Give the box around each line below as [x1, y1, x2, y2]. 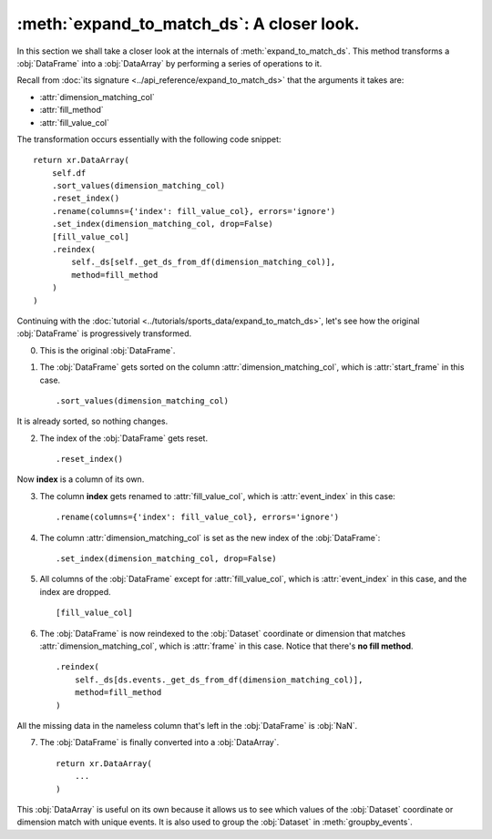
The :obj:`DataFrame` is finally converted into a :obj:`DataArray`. [39, 737, 280, 748]
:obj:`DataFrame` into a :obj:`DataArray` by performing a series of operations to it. [16, 57, 323, 68]
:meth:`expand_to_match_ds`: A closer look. [16, 14, 360, 34]
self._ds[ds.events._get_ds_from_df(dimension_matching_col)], [74, 674, 364, 685]
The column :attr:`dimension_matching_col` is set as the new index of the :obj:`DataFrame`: [39, 532, 381, 543]
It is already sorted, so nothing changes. [16, 415, 169, 427]
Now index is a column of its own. [16, 474, 145, 485]
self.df [51, 168, 87, 178]
